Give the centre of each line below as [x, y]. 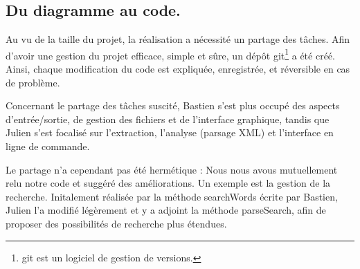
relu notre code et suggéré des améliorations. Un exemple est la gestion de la [168, 183]
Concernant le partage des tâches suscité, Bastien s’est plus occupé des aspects [173, 105]
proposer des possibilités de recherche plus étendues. [116, 223]
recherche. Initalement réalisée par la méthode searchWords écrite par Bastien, [172, 196]
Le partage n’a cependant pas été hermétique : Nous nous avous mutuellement [172, 169]
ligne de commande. [48, 146]
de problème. [33, 82]
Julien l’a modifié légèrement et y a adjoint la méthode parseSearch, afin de [166, 210]
